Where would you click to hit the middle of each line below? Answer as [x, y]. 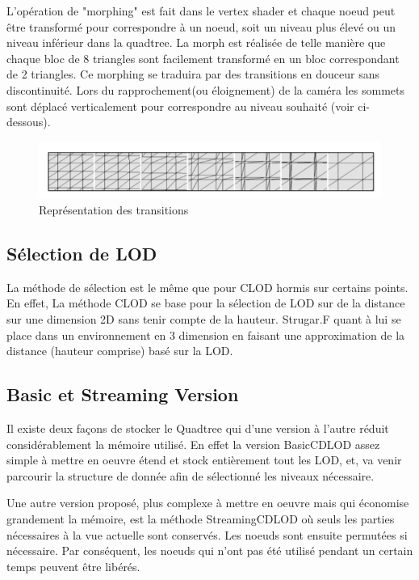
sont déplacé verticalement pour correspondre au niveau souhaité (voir [180, 106]
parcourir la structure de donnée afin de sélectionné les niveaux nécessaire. [191, 475]
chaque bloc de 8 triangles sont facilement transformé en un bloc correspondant [203, 58]
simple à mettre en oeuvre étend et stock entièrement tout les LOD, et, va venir [204, 460]
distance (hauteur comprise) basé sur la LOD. [120, 351]
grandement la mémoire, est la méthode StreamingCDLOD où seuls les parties [201, 518]
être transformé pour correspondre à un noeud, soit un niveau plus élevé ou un [201, 26]
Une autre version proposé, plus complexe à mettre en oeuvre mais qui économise [208, 503]
